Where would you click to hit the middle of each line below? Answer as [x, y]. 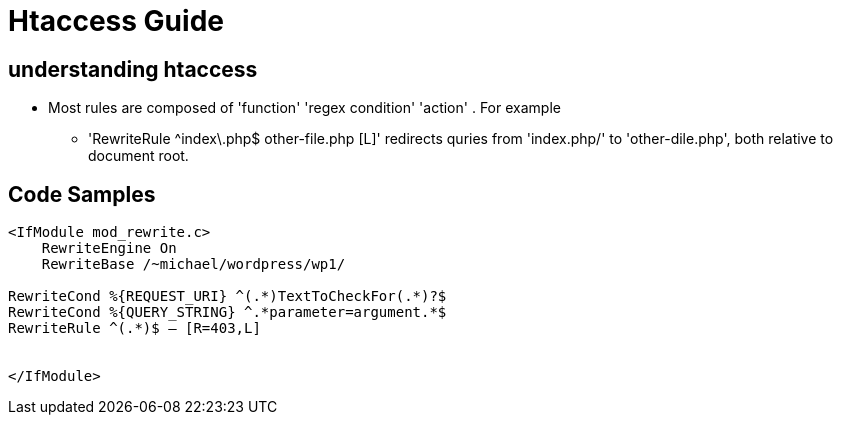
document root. [138, 156]
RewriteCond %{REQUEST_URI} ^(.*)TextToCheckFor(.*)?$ [227, 296]
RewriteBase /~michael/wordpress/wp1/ [193, 264]
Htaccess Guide [116, 21]
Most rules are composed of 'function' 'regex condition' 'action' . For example [304, 108]
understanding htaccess [133, 69]
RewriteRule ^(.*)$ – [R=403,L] [134, 328]
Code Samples [82, 194]
